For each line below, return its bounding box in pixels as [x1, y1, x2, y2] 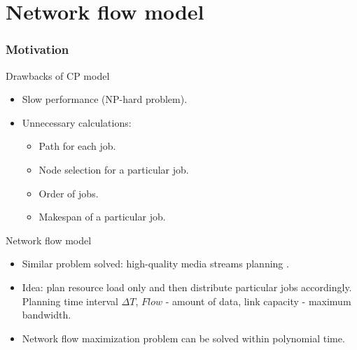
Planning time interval [22, 293, 118, 308]
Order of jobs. [38, 185, 99, 200]
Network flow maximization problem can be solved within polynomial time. [22, 330, 345, 345]
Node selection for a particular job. [38, 162, 189, 176]
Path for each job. [38, 139, 116, 153]
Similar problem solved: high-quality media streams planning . [22, 256, 289, 271]
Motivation [6, 41, 69, 58]
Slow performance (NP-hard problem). [22, 92, 188, 106]
